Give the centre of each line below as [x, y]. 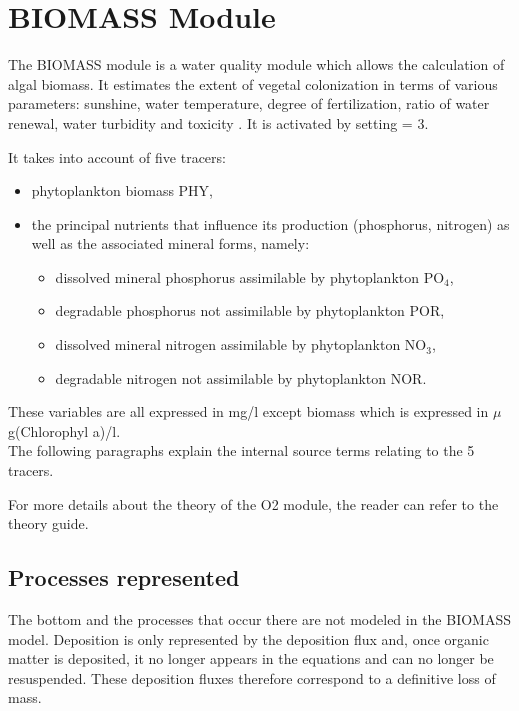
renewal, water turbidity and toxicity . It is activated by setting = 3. [218, 122]
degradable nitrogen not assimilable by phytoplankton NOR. [241, 377]
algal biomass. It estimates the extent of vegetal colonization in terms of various [253, 83]
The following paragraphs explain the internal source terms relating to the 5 [241, 450]
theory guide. [48, 523]
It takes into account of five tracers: [117, 156]
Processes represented [124, 577]
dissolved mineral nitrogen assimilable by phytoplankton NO [241, 344]
